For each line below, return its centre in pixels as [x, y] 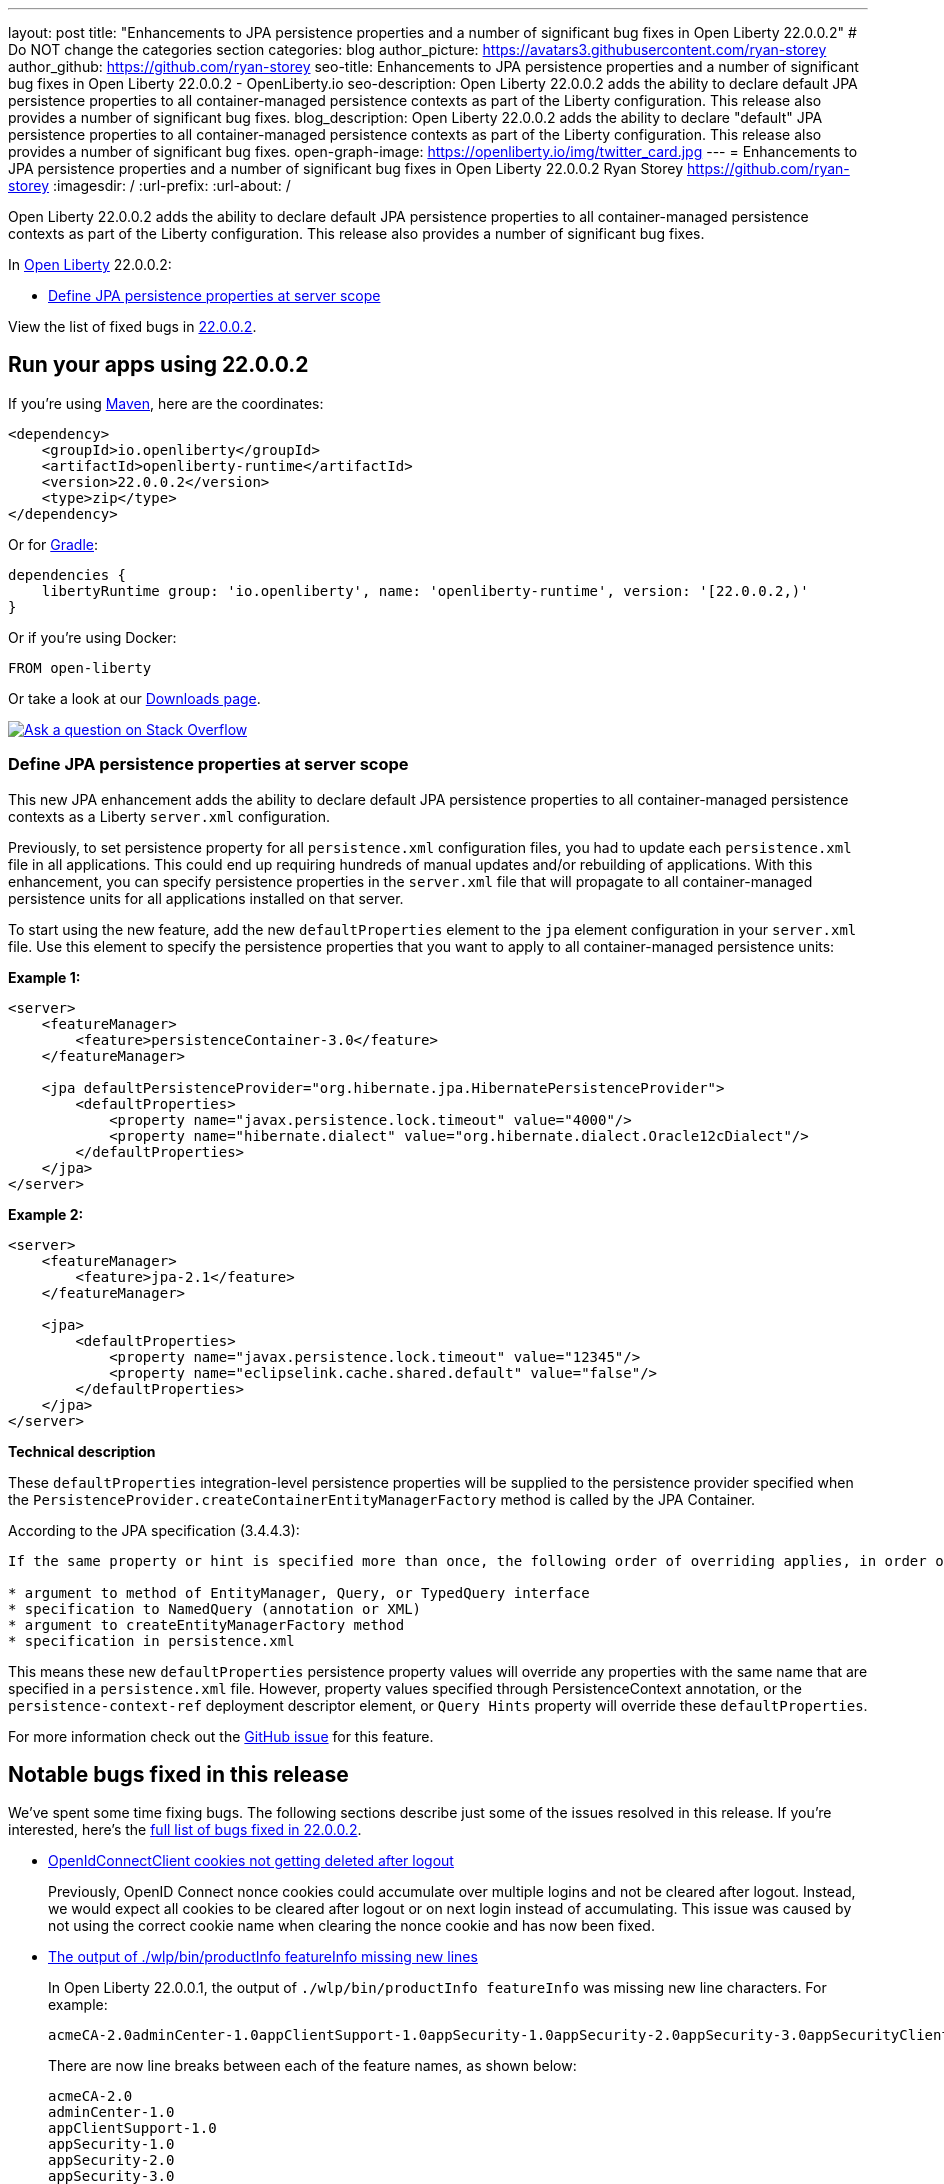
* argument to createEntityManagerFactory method [206, 1624]
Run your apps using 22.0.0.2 [158, 365]
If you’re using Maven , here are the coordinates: [166, 403]
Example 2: [46, 1214]
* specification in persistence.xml [151, 1640]
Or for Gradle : [53, 544]
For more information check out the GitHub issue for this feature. [221, 1736]
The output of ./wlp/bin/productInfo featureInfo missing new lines [263, 1957]
